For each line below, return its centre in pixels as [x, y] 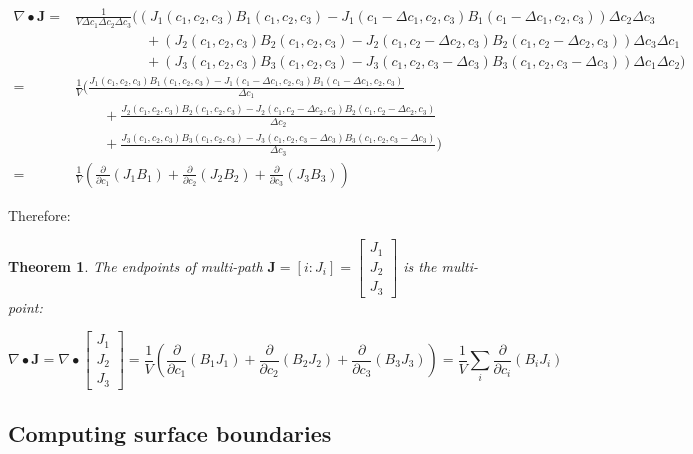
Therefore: [39, 214]
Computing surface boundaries [170, 433]
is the [420, 265]
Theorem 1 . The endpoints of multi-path [135, 265]
